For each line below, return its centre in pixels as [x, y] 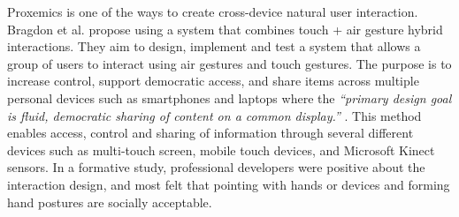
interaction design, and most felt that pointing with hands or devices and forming [229, 184]
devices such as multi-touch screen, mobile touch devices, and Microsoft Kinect [221, 150]
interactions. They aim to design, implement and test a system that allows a [214, 46]
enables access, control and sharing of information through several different [210, 133]
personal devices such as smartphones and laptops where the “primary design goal [229, 97]
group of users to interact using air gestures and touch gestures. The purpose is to [229, 63]
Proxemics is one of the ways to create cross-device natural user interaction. [213, 11]
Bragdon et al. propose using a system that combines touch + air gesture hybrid [225, 29]
